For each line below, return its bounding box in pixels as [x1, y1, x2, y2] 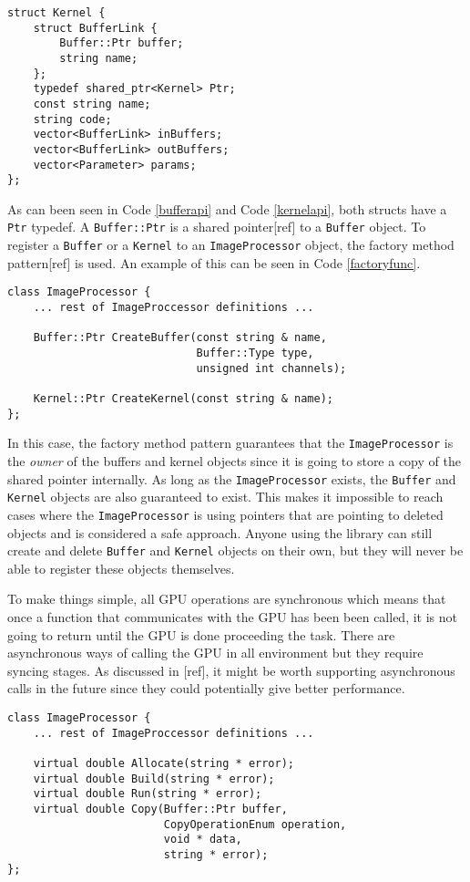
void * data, [163, 833, 242, 846]
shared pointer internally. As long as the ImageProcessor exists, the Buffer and [7, 469, 456, 488]
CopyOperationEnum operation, [163, 817, 347, 831]
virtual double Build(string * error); [33, 772, 275, 785]
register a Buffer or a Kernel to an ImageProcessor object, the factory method [7, 235, 455, 254]
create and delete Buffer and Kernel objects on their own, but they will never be [7, 541, 464, 560]
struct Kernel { [7, 6, 106, 19]
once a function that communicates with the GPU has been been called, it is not [7, 607, 458, 626]
